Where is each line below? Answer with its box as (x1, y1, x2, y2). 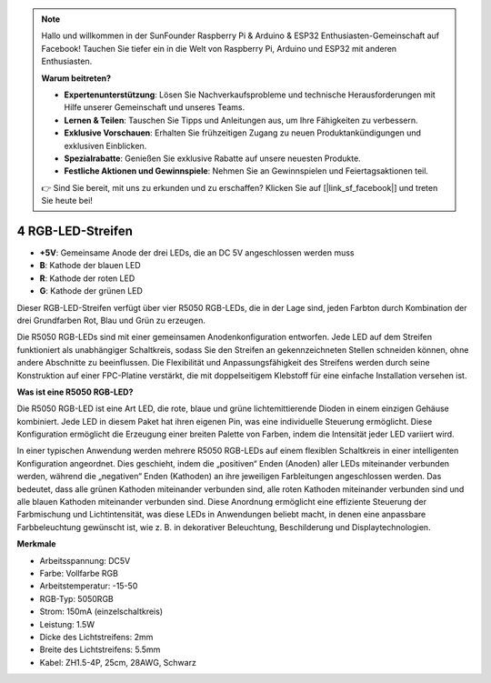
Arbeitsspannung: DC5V (39, 555, 131, 566)
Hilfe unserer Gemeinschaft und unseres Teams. (64, 102, 245, 113)
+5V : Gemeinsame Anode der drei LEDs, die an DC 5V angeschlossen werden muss (39, 246, 355, 258)
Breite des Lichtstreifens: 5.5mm (39, 644, 161, 655)
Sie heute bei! (41, 196, 93, 206)
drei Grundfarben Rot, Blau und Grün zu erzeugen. (16, 315, 206, 326)
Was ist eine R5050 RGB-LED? (16, 387, 134, 397)
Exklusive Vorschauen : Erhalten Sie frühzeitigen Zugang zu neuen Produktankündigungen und (64, 127, 422, 138)
